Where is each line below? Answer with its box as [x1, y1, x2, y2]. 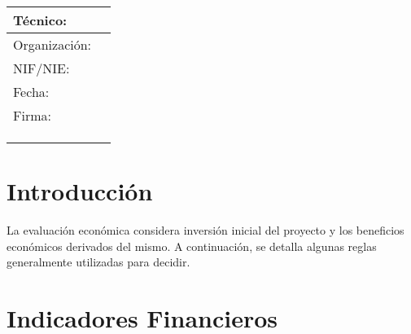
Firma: [13, 106, 51, 125]
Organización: [13, 35, 92, 54]
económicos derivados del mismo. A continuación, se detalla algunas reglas [7, 237, 377, 254]
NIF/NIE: [13, 59, 70, 77]
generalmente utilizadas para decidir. [7, 253, 190, 270]
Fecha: [13, 82, 50, 101]
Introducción [7, 174, 153, 208]
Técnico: [13, 11, 68, 29]
